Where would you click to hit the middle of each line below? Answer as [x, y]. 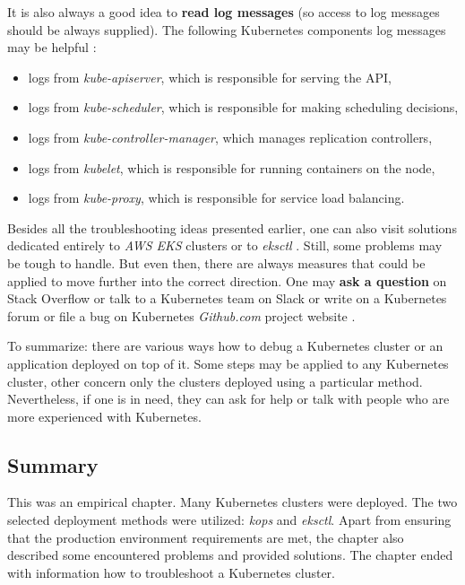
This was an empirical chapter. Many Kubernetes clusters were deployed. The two [232, 502]
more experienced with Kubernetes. [104, 416]
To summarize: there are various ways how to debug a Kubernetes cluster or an [225, 346]
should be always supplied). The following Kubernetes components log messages [227, 29]
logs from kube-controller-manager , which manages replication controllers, [230, 137]
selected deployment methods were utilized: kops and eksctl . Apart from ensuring [229, 520]
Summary [53, 464]
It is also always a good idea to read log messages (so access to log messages [224, 12]
